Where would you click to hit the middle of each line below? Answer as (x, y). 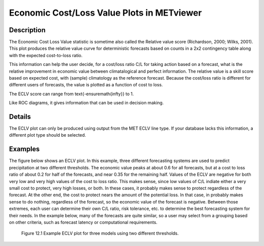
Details (20, 117)
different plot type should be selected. (48, 135)
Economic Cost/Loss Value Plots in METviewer (106, 13)
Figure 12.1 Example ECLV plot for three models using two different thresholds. (100, 233)
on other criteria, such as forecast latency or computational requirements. (83, 222)
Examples (24, 149)
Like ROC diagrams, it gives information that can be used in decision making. (86, 103)
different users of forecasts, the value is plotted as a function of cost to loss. (86, 85)
